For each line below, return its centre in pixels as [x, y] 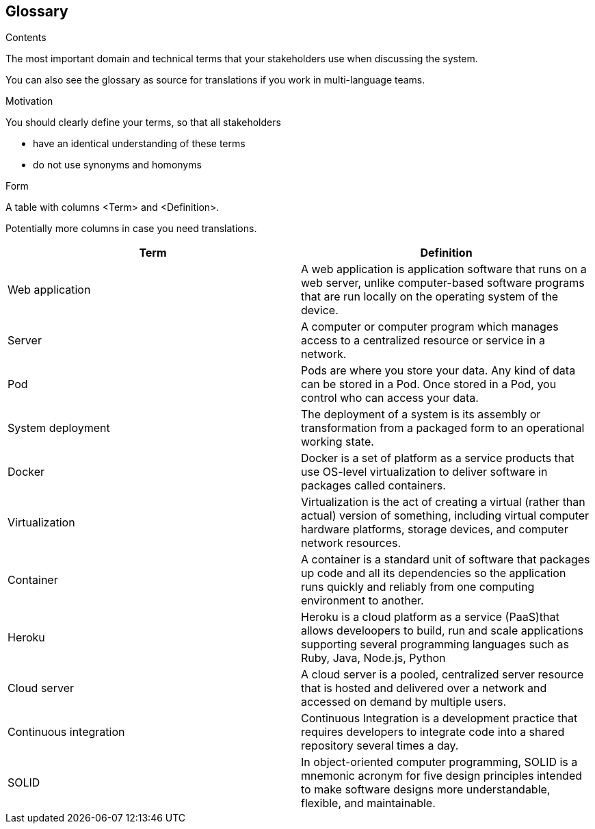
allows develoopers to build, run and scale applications [442, 631]
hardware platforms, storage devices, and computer [435, 530]
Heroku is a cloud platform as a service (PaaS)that [430, 617]
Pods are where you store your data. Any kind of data [438, 371]
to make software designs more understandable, [426, 790]
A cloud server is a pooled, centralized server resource [442, 675]
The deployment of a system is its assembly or [421, 414]
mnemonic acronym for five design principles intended [442, 776]
